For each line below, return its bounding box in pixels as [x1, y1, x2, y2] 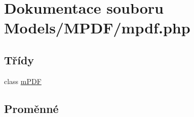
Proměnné [4, 100, 59, 116]
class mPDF [4, 75, 42, 86]
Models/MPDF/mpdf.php [4, 17, 190, 38]
